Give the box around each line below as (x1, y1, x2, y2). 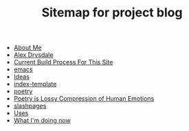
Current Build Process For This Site (13, 58, 113, 67)
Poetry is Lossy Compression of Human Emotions (13, 95, 155, 103)
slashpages (13, 102, 47, 110)
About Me (13, 43, 43, 52)
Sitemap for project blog (41, 5, 183, 21)
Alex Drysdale (13, 51, 54, 59)
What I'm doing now (13, 117, 71, 125)
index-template (13, 80, 57, 88)
